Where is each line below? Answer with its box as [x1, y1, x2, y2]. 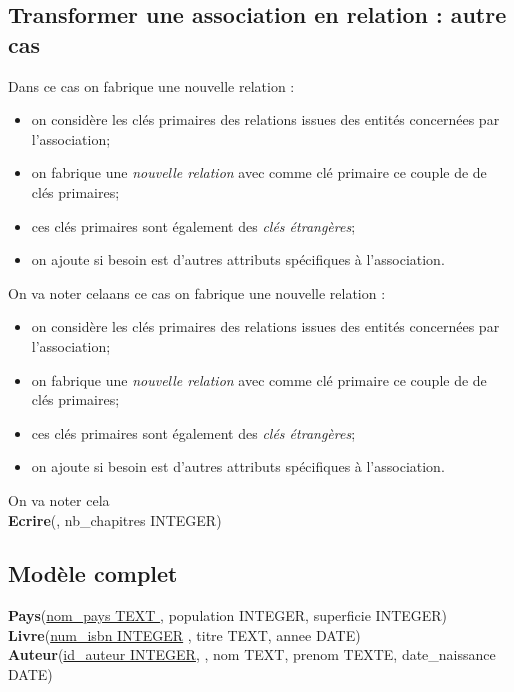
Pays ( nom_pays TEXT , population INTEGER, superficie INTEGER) [8, 605, 448, 626]
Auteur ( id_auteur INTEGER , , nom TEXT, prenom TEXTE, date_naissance [8, 644, 496, 665]
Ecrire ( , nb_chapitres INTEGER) [8, 509, 222, 530]
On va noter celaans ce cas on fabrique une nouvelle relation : [8, 282, 386, 303]
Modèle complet [8, 558, 178, 589]
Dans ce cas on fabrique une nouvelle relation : [8, 75, 295, 96]
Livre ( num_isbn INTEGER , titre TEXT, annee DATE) [8, 624, 361, 645]
